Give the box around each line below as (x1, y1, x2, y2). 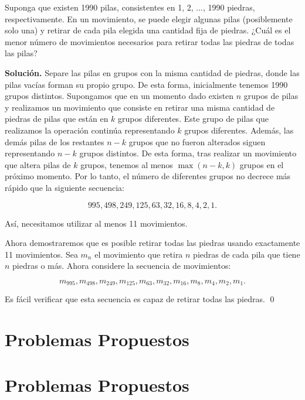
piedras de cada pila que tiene (193, 248, 300, 260)
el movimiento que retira (94, 248, 183, 260)
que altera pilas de (5, 158, 71, 170)
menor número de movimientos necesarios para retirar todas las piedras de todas (5, 35, 294, 47)
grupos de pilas (243, 90, 299, 102)
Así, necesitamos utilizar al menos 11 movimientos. (5, 217, 188, 229)
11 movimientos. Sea (5, 248, 78, 260)
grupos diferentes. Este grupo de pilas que (118, 112, 269, 125)
